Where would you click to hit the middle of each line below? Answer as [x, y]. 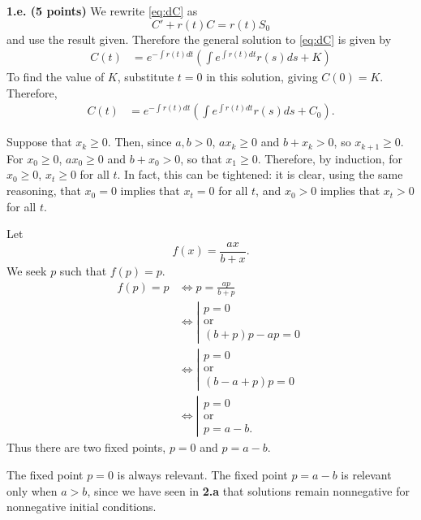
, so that [201, 158]
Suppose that [39, 142]
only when [32, 490]
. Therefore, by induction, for [330, 158]
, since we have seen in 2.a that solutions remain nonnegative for [248, 490]
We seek [27, 270]
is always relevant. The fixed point [202, 474]
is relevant [366, 474]
